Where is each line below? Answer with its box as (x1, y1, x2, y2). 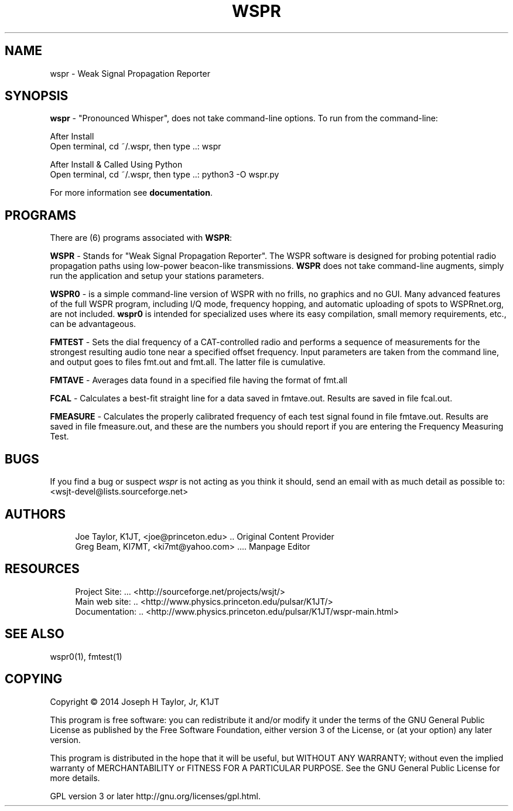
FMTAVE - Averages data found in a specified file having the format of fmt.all (50, 375, 347, 386)
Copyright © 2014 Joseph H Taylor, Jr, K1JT (50, 696, 220, 707)
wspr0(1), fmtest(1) (50, 651, 122, 662)
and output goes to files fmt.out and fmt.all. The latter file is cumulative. (50, 357, 326, 367)
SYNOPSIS (5, 88, 69, 104)
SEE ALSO (5, 626, 64, 642)
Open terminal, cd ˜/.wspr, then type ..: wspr (50, 141, 221, 152)
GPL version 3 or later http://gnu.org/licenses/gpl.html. (50, 790, 261, 801)
